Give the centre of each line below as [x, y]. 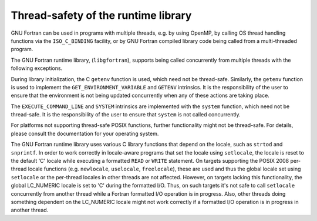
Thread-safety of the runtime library [101, 15]
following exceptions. [37, 68]
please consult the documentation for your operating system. [85, 133]
